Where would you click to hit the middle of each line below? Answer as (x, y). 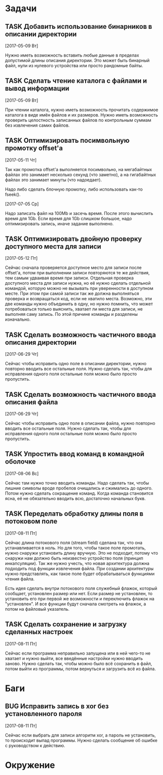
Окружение (30, 765)
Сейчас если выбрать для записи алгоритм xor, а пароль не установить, (81, 735)
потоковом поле (31, 521)
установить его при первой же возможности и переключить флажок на (80, 599)
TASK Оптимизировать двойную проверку (73, 239)
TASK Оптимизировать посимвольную (67, 141)
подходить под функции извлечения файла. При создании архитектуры (80, 568)
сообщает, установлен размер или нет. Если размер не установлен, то (79, 593)
